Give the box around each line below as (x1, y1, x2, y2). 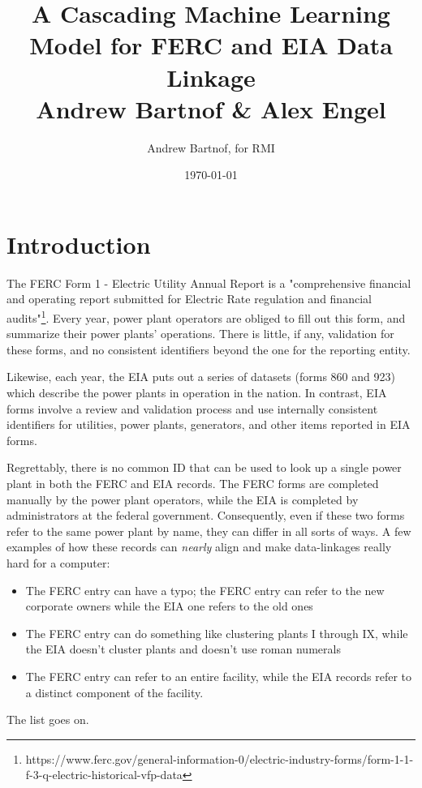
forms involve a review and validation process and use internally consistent (6, 400, 378, 417)
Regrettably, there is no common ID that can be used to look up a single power (6, 459, 402, 476)
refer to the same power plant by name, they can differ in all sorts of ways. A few (6, 522, 411, 539)
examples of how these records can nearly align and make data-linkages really (6, 538, 392, 555)
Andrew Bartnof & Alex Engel (36, 92, 386, 125)
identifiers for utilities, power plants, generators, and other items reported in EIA (6, 416, 411, 433)
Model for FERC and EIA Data (29, 28, 393, 62)
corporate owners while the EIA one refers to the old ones (25, 597, 313, 615)
